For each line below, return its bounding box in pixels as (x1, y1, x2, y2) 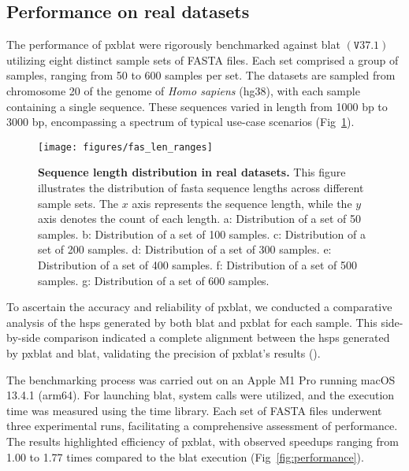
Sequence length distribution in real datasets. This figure (38, 164, 346, 180)
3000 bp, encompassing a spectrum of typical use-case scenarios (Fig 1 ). (6, 113, 355, 130)
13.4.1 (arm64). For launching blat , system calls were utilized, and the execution (6, 387, 395, 403)
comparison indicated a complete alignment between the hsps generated (43, 329, 390, 346)
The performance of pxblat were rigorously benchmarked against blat (6, 36, 340, 53)
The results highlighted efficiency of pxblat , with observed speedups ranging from (6, 432, 399, 449)
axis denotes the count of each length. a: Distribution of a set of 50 (38, 210, 362, 227)
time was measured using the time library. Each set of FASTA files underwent (6, 402, 382, 418)
